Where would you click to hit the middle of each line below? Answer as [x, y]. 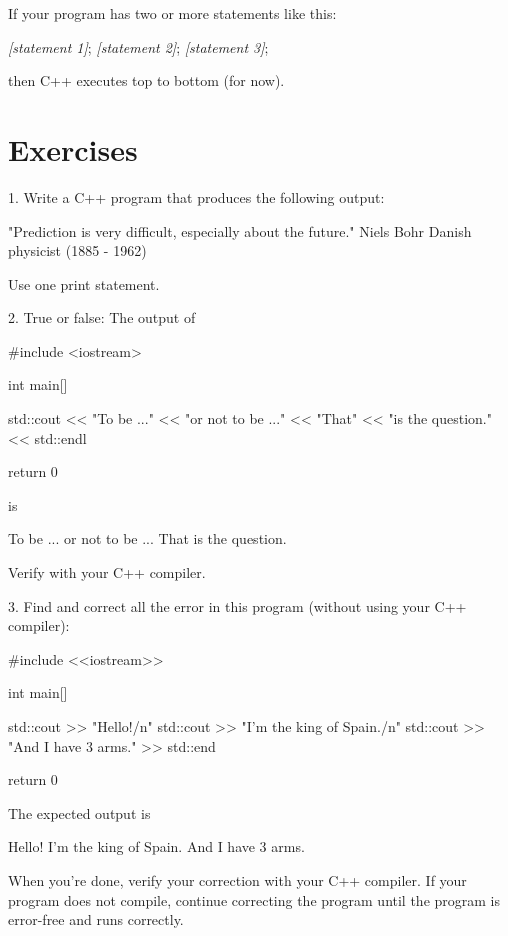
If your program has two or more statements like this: [172, 13]
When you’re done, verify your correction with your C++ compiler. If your [237, 879]
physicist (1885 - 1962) [77, 250]
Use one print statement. [84, 283]
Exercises [73, 148]
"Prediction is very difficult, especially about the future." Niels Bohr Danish [240, 230]
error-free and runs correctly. [96, 919]
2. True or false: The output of [102, 317]
